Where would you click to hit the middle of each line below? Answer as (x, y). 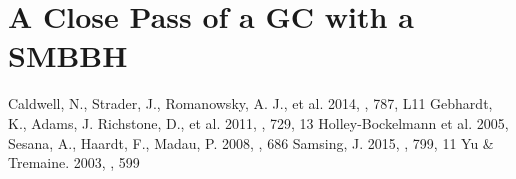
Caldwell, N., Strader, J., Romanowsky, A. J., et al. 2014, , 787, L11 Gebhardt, (250, 103)
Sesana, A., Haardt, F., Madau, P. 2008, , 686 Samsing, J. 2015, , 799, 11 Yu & (251, 142)
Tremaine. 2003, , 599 (74, 162)
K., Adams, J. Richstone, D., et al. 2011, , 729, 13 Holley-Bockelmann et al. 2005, (258, 122)
